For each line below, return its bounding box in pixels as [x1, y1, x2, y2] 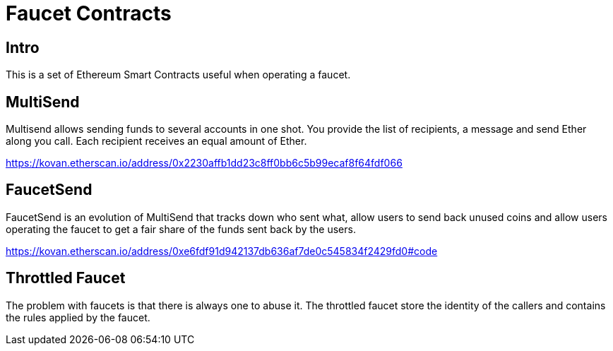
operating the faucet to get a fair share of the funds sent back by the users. [6, 222, 356, 235]
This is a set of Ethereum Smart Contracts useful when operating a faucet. [6, 69, 351, 81]
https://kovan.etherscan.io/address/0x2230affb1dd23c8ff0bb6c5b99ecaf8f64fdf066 [6, 157, 403, 169]
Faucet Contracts [6, 1, 172, 25]
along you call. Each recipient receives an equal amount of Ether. [6, 135, 307, 148]
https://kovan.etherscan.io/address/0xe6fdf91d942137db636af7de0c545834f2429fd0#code [6, 244, 438, 257]
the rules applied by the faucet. [6, 311, 150, 323]
